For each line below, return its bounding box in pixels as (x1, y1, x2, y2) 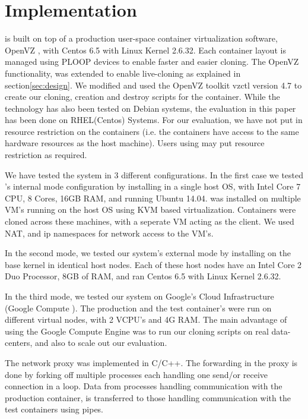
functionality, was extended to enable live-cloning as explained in (5, 67, 241, 79)
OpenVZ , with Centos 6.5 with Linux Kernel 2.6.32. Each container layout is (5, 43, 286, 56)
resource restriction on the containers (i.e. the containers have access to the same (5, 125, 299, 137)
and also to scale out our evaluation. (35, 336, 167, 349)
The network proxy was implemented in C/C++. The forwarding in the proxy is (5, 356, 298, 368)
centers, (5, 336, 33, 349)
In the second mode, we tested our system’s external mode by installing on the (5, 247, 291, 259)
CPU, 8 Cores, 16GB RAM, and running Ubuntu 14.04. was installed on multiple (5, 191, 301, 204)
